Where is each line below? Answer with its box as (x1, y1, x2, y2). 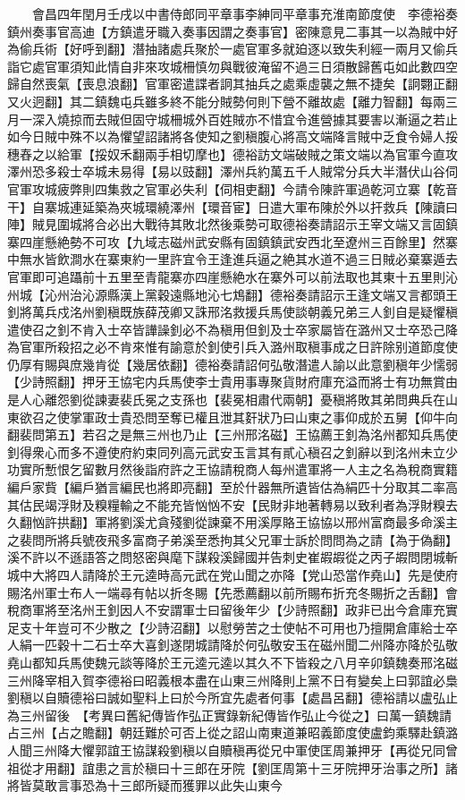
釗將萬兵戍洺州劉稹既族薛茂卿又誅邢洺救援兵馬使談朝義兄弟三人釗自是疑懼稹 (7, 302, 458, 321)
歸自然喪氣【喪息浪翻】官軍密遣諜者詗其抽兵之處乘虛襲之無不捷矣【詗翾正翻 (7, 74, 458, 93)
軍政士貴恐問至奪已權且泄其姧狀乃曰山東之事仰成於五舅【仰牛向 (81, 407, 458, 426)
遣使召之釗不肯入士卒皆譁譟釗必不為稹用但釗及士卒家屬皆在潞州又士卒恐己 (7, 319, 445, 338)
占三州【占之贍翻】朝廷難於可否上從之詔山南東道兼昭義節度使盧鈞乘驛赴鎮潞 (7, 723, 458, 742)
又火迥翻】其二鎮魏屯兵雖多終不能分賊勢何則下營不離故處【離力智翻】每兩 (7, 91, 445, 110)
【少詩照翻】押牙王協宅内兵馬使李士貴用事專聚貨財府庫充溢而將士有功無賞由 (7, 372, 458, 391)
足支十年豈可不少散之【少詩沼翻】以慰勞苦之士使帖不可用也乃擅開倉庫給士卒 (7, 617, 458, 636)
